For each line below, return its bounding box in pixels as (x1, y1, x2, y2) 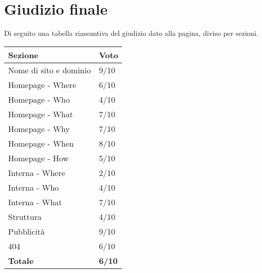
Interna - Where (8, 166, 65, 178)
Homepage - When (8, 137, 74, 149)
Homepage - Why (8, 122, 70, 134)
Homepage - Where (8, 78, 77, 90)
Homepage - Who (8, 93, 70, 105)
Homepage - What (8, 108, 73, 120)
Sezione (8, 49, 39, 61)
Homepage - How (8, 152, 69, 164)
